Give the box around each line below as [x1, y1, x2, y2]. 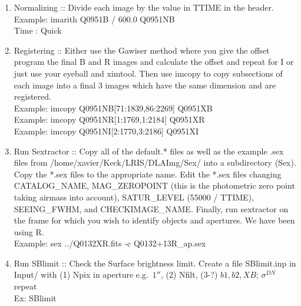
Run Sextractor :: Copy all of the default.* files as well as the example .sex [14, 144, 284, 157]
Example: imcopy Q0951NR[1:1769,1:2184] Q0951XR [14, 113, 205, 126]
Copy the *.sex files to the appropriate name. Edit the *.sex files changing [14, 167, 282, 180]
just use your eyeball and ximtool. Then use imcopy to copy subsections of [14, 67, 283, 79]
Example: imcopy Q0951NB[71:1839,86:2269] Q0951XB [14, 101, 213, 114]
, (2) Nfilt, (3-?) [160, 268, 218, 281]
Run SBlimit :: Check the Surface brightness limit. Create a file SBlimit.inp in [14, 256, 296, 269]
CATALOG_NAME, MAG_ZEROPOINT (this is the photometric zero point [14, 179, 295, 192]
